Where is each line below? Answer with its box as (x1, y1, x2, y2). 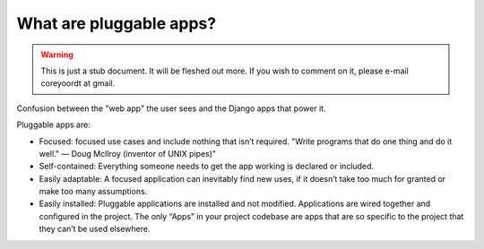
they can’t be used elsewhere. (39, 224, 151, 235)
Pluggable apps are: (16, 119, 91, 130)
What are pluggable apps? (16, 13, 217, 33)
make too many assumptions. (39, 186, 148, 197)
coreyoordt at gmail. (40, 78, 116, 89)
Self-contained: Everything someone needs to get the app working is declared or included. (39, 161, 375, 172)
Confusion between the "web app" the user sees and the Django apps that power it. (16, 103, 326, 114)
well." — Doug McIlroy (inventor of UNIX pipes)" (39, 148, 217, 159)
